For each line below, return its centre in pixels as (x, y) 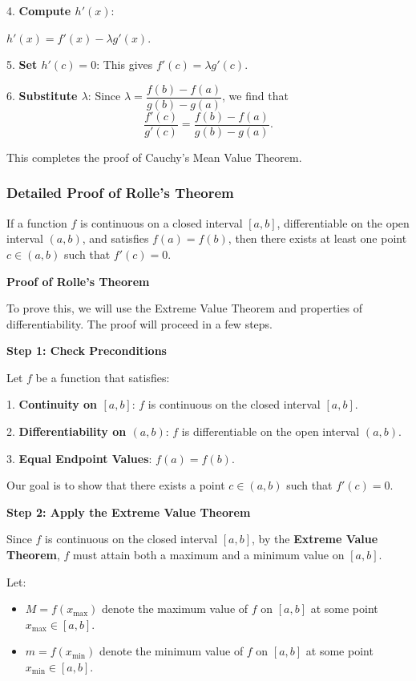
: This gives (125, 64)
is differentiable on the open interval (271, 431)
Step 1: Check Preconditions (87, 351)
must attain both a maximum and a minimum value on (209, 555)
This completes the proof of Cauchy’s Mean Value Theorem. (154, 157)
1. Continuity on (52, 404)
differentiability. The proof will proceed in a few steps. (140, 323)
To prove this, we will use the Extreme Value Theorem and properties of (184, 308)
